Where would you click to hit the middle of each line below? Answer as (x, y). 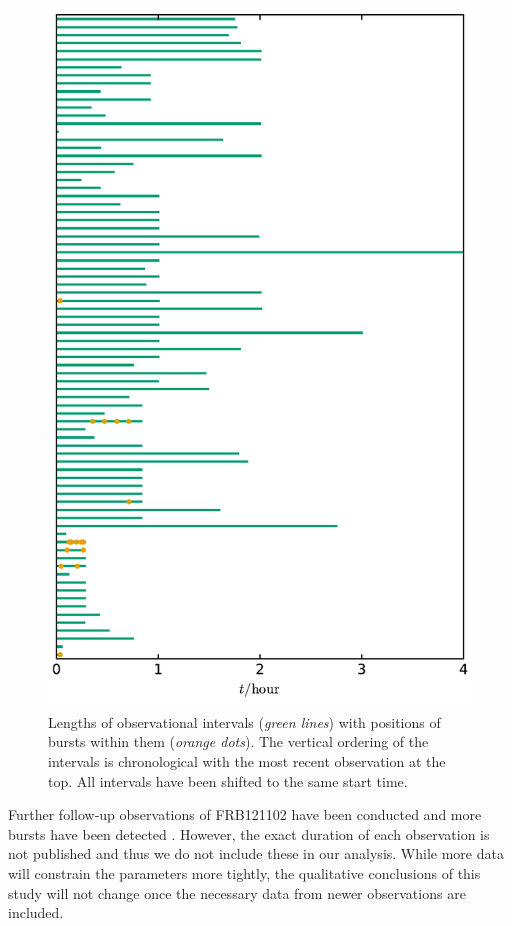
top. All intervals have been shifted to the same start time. (228, 780)
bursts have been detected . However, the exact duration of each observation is (249, 833)
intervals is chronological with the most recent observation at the (247, 761)
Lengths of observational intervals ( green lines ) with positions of (244, 721)
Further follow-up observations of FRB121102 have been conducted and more (245, 814)
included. (36, 912)
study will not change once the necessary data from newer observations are (237, 892)
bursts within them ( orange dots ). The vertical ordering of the (238, 741)
